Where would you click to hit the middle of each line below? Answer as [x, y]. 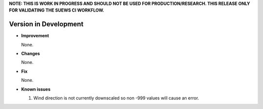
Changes [30, 54]
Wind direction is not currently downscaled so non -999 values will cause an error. [116, 98]
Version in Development [46, 24]
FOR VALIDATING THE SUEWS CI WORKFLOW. [56, 10]
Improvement [35, 36]
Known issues [36, 89]
